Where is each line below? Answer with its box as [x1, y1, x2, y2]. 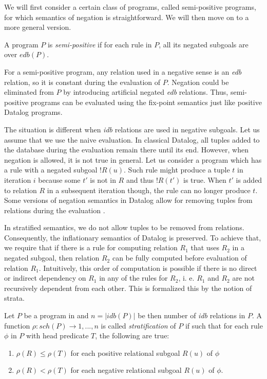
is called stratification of [101, 320, 176, 331]
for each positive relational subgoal [70, 347, 180, 358]
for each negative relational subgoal [70, 365, 182, 375]
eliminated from [4, 87, 54, 97]
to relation [4, 184, 37, 195]
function [4, 320, 30, 331]
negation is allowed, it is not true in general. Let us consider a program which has [4, 154, 262, 165]
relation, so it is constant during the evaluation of [4, 76, 161, 87]
